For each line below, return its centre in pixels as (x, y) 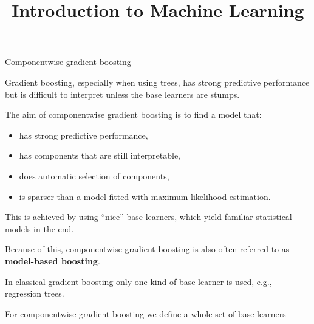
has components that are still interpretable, (100, 155)
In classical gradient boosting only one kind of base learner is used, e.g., (138, 281)
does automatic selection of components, (94, 175)
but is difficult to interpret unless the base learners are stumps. (122, 94)
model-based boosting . (53, 260)
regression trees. (35, 293)
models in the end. (39, 228)
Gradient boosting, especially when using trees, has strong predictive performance (157, 82)
